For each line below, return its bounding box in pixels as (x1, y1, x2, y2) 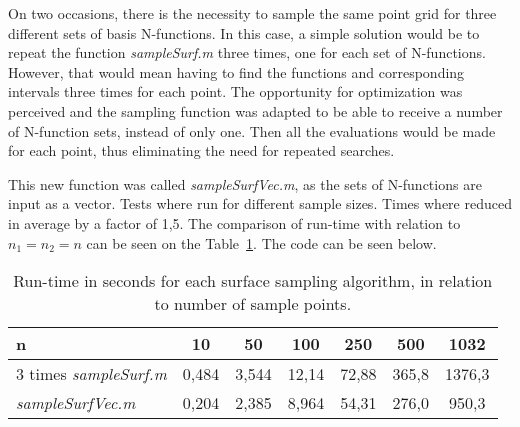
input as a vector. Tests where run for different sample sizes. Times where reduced (8, 193, 512, 214)
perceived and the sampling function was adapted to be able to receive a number (8, 100, 503, 121)
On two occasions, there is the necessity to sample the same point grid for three (8, 3, 497, 23)
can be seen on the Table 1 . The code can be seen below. (86, 232, 437, 253)
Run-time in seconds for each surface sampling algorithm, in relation (13, 269, 493, 293)
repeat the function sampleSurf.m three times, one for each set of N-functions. (8, 42, 486, 63)
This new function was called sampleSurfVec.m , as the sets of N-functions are (8, 173, 482, 194)
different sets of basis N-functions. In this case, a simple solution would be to (8, 22, 480, 43)
